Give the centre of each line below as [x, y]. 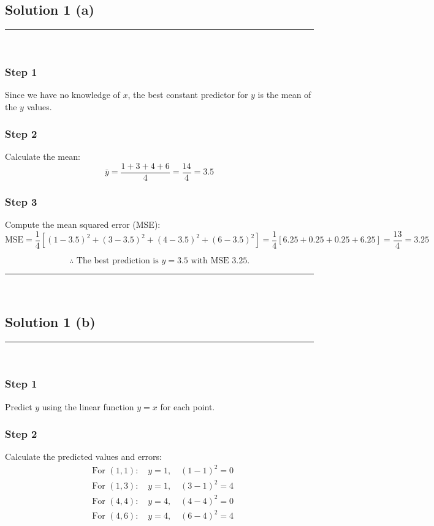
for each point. [188, 406]
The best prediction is [117, 261]
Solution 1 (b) [50, 321]
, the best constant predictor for [188, 95]
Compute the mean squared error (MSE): [83, 224]
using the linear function [88, 406]
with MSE [210, 261]
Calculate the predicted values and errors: [83, 456]
